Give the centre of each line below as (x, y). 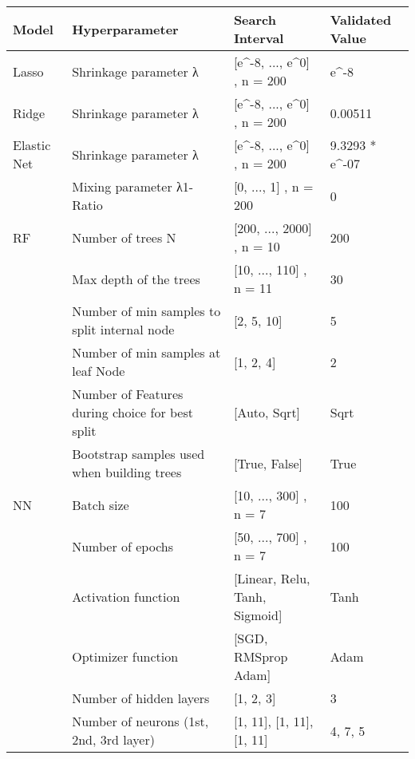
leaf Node (99, 371)
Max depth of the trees (136, 279)
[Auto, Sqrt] (267, 412)
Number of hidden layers (141, 698)
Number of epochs (123, 546)
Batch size (101, 504)
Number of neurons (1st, (140, 721)
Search (255, 20)
